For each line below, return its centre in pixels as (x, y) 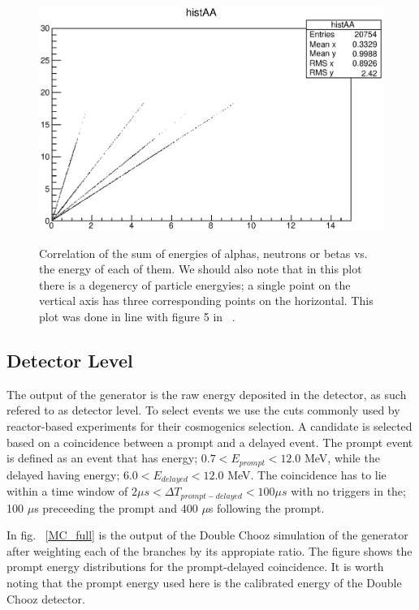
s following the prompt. (266, 507)
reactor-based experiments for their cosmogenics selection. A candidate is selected (209, 425)
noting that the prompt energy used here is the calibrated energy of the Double (204, 582)
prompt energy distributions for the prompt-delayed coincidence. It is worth (195, 567)
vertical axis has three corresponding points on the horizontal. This (206, 301)
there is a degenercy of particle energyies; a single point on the (195, 284)
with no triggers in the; (348, 491)
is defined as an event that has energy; (102, 458)
